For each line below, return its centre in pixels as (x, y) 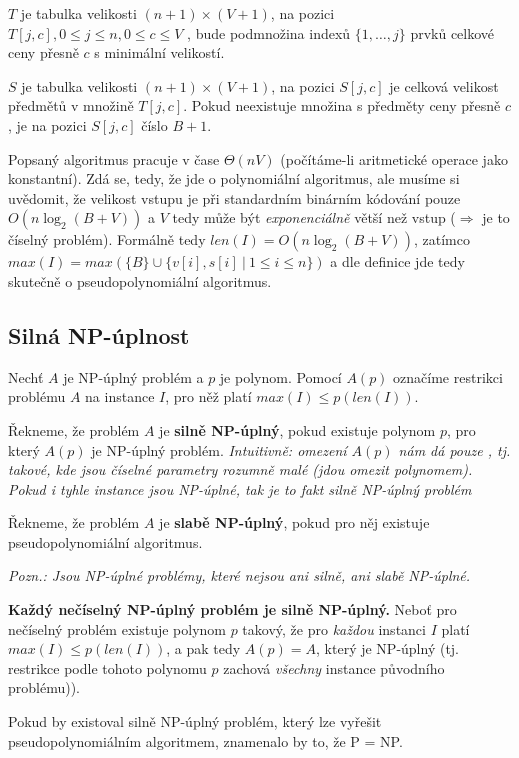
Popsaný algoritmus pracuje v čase (114, 158)
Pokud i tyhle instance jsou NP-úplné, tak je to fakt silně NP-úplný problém (240, 488)
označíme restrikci (448, 376)
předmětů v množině (71, 105)
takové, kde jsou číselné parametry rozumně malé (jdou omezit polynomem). (240, 469)
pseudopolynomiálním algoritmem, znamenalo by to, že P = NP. (205, 740)
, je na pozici (47, 124)
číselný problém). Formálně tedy (107, 239)
